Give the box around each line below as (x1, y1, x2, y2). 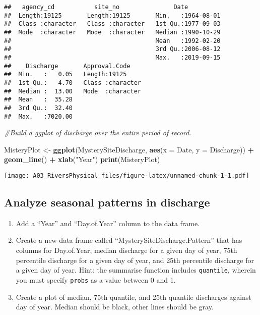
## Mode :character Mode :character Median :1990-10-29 (4, 28, 221, 36)
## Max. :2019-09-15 (4, 54, 221, 61)
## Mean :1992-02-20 (4, 37, 221, 44)
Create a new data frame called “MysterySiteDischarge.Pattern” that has (16, 235, 242, 245)
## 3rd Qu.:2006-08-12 (4, 45, 221, 53)
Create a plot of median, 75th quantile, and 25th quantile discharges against (16, 291, 251, 302)
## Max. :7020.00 (4, 113, 73, 120)
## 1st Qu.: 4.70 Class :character (4, 79, 142, 86)
